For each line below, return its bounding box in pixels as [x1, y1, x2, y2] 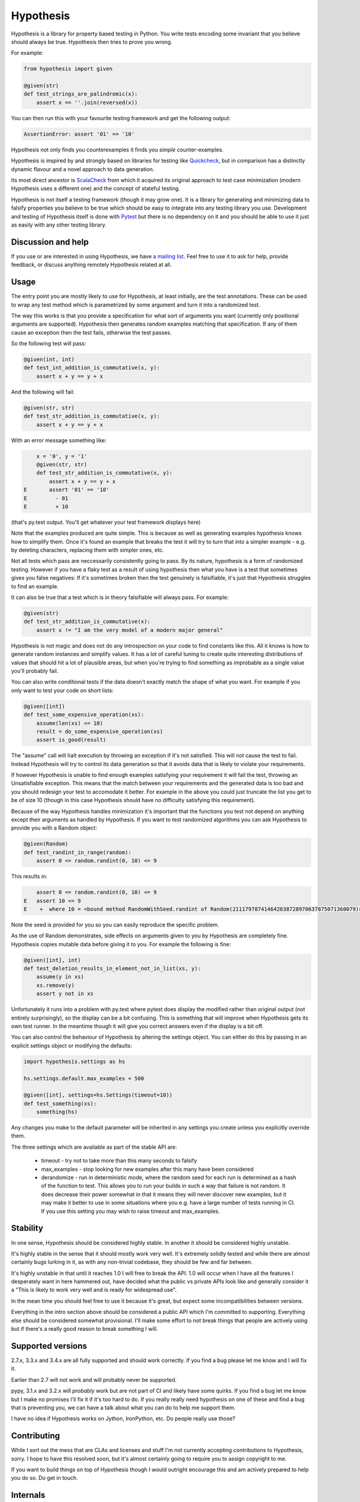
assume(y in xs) [36, 973, 84, 981]
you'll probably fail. [11, 667, 59, 674]
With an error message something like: [11, 436, 107, 444]
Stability [11, 1223, 43, 1233]
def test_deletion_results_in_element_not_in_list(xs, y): [23, 965, 201, 972]
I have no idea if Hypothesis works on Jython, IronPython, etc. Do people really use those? [11, 1415, 235, 1422]
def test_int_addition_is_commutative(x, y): [23, 364, 160, 371]
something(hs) [36, 1108, 78, 1116]
